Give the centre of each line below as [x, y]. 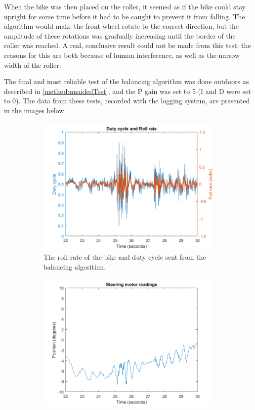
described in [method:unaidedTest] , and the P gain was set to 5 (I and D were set [127, 91]
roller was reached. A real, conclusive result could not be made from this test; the [127, 45]
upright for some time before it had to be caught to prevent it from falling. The [125, 16]
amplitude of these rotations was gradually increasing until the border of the [120, 35]
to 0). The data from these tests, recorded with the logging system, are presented [127, 101]
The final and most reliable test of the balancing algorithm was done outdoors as [127, 81]
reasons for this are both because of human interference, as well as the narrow [122, 55]
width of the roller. [33, 65]
